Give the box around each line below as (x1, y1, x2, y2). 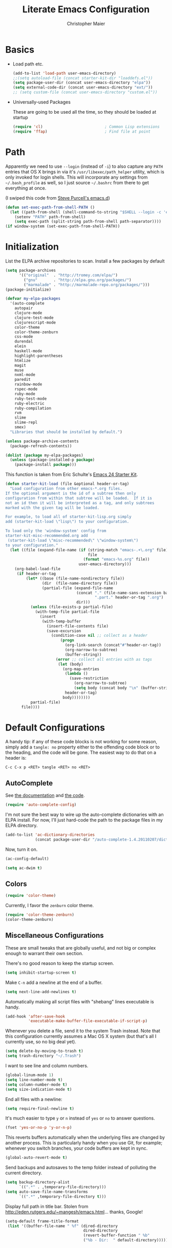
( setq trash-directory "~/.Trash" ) (5, 1053, 81, 1059)
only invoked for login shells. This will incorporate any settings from (5, 174, 148, 180)
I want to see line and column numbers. (5, 1063, 89, 1069)
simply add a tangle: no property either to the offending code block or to (5, 744, 160, 750)
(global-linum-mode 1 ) (5, 1072, 54, 1078)
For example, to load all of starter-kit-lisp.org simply (5, 514, 132, 520)
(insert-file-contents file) (46, 623, 109, 629)
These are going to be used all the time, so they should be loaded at (12, 109, 157, 115)
